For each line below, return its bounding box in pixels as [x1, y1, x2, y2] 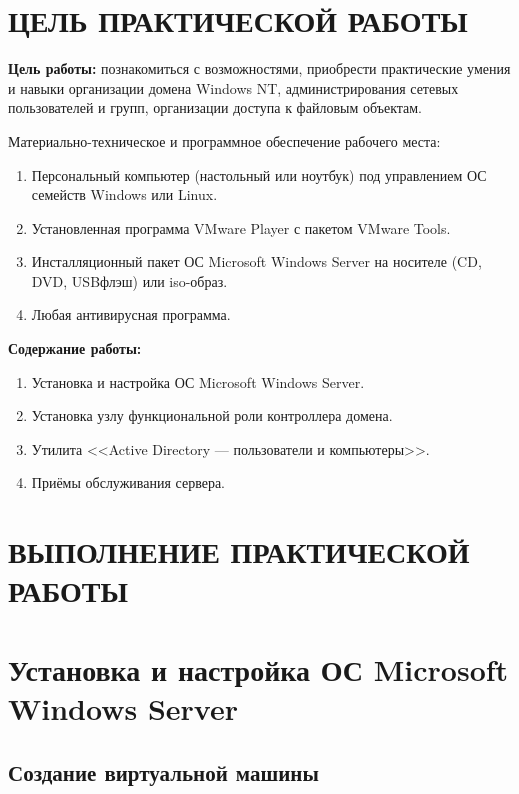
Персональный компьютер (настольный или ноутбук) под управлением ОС [31, 164, 487, 185]
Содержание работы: [8, 338, 142, 359]
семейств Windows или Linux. [31, 184, 218, 205]
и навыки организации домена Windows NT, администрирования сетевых [8, 77, 459, 98]
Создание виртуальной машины [8, 756, 319, 787]
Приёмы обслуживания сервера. [31, 472, 226, 493]
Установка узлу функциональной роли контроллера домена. [31, 405, 393, 426]
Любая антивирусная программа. [31, 304, 231, 325]
